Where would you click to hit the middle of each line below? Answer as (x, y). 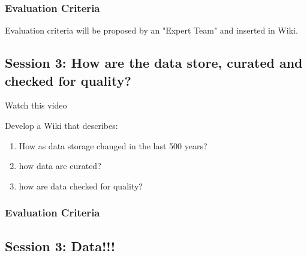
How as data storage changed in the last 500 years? (113, 145)
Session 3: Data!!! (60, 246)
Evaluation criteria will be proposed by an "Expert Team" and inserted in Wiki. (151, 30)
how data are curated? (60, 166)
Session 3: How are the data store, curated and (154, 63)
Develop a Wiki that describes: (61, 125)
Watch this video (36, 105)
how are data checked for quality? (81, 186)
